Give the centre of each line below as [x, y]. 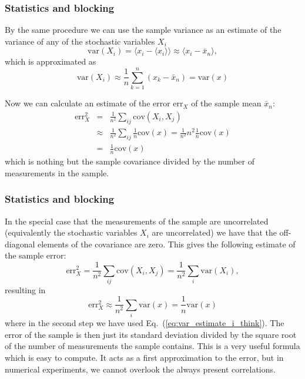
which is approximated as [51, 61]
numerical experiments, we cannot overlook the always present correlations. [140, 369]
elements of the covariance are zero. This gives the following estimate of [167, 244]
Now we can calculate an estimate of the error [88, 103]
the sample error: [36, 255]
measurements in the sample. [57, 172]
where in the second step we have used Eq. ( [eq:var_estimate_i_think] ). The [145, 323]
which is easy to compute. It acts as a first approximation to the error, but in [144, 358]
